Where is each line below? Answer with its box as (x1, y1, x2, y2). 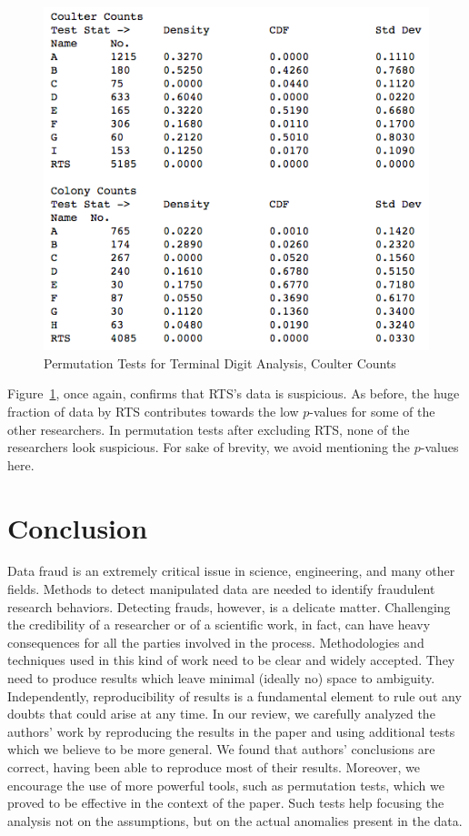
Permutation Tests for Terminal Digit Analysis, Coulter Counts (44, 353, 396, 372)
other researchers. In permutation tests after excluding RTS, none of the (7, 419, 410, 438)
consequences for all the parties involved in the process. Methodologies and (7, 632, 424, 651)
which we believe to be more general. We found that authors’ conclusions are (7, 740, 435, 759)
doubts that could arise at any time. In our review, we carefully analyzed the (7, 704, 435, 723)
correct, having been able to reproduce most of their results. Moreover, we (7, 757, 420, 776)
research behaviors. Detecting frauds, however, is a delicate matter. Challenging (7, 597, 451, 616)
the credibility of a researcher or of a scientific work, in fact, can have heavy (7, 615, 431, 634)
